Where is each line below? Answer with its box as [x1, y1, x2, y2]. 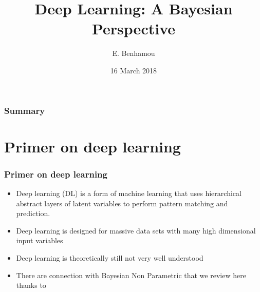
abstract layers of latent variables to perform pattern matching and [16, 198, 228, 208]
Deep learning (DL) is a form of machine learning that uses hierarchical [16, 188, 242, 199]
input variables [16, 235, 63, 246]
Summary [4, 104, 45, 116]
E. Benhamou [112, 48, 155, 59]
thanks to [16, 280, 46, 290]
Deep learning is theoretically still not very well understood [16, 252, 203, 263]
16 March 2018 [110, 65, 157, 75]
